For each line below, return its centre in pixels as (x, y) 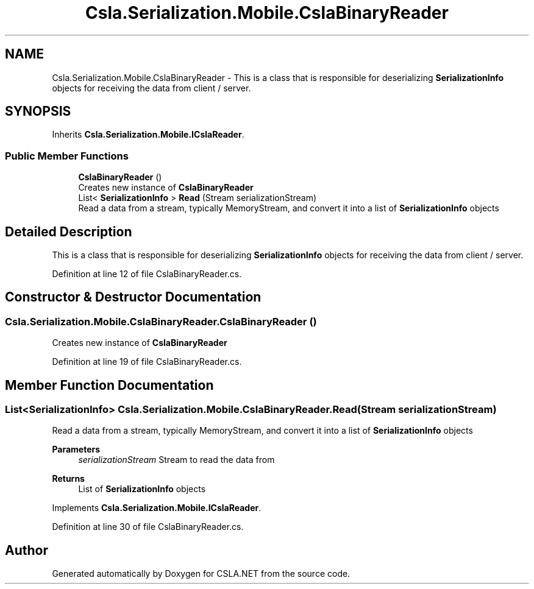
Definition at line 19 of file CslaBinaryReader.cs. (147, 362)
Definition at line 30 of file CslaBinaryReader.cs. (148, 527)
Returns (68, 479)
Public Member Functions (67, 156)
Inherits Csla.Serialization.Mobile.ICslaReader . (148, 135)
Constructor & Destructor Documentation (133, 297)
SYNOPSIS (38, 111)
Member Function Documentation (109, 385)
